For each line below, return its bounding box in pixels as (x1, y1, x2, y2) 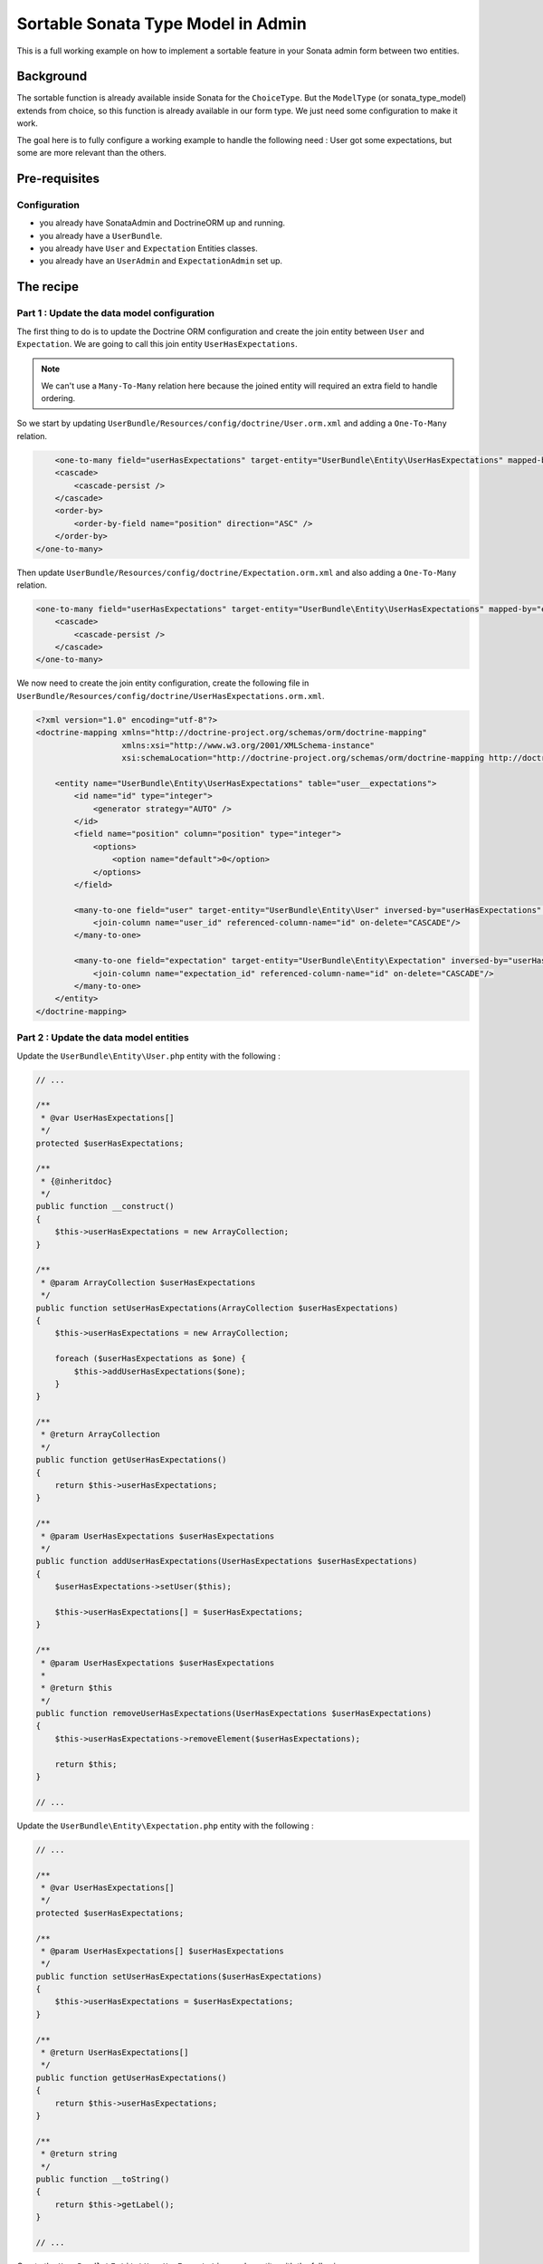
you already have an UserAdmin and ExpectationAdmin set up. (39, 255, 283, 266)
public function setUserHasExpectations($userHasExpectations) (35, 1971, 323, 1981)
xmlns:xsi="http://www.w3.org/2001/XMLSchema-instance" (121, 740, 376, 751)
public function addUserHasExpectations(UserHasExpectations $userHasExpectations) (35, 1556, 418, 1567)
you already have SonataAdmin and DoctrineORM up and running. (39, 217, 285, 228)
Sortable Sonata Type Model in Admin (16, 14, 307, 34)
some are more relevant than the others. (16, 148, 167, 158)
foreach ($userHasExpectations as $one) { (54, 1354, 246, 1364)
